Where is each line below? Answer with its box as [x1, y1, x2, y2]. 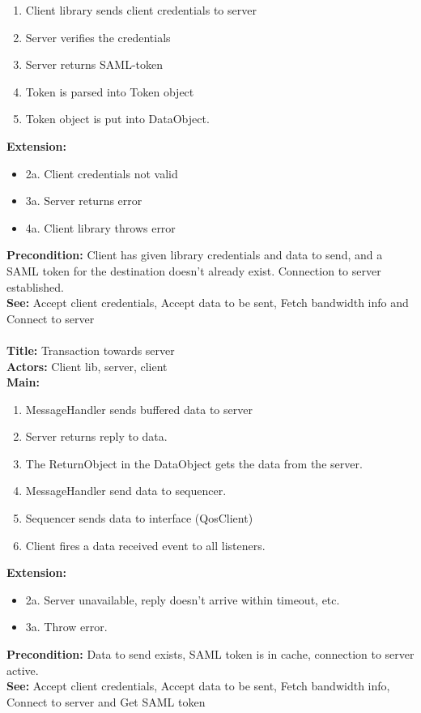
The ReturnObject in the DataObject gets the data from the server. [25, 455, 363, 472]
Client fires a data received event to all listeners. [25, 536, 266, 553]
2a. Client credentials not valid [25, 164, 178, 181]
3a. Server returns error [25, 192, 142, 209]
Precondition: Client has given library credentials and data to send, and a [6, 246, 383, 263]
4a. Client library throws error [25, 219, 176, 236]
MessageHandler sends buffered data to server [25, 400, 253, 417]
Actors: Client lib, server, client [6, 357, 168, 374]
